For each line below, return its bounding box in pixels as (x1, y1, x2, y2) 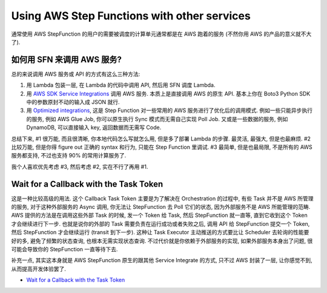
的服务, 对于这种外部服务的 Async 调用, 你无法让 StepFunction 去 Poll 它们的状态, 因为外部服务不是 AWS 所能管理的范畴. (11, 203, 311, 211)
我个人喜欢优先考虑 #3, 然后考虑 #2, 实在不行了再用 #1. (11, 163, 148, 170)
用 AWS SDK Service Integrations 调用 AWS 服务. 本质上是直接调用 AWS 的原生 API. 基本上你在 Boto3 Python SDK (26, 90, 311, 97)
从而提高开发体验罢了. (11, 265, 67, 272)
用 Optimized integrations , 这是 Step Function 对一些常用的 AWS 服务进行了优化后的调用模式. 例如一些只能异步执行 (26, 107, 313, 114)
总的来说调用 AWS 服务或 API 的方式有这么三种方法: (11, 70, 140, 77)
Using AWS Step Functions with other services (11, 9, 251, 22)
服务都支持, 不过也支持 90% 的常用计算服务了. (11, 152, 127, 159)
